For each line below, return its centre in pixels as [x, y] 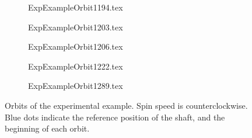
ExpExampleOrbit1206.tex [76, 46]
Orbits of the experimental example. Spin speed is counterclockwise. [126, 105]
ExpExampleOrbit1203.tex [76, 27]
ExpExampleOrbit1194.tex [76, 7]
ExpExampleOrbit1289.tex [76, 86]
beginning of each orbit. [47, 128]
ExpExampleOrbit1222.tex [76, 66]
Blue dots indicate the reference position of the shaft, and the [115, 117]
